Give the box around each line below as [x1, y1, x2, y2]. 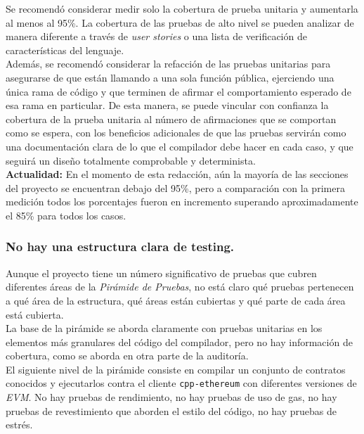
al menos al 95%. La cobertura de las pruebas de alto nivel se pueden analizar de [6, 15, 354, 30]
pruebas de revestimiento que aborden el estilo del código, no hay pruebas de [6, 403, 337, 418]
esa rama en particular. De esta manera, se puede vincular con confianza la [6, 98, 329, 113]
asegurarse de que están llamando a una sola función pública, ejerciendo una [6, 70, 334, 84]
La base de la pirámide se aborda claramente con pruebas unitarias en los [6, 321, 323, 336]
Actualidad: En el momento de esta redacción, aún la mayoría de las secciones [6, 167, 349, 181]
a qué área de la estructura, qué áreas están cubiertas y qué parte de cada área [6, 293, 346, 307]
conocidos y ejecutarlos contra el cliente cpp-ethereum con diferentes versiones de [6, 376, 357, 390]
